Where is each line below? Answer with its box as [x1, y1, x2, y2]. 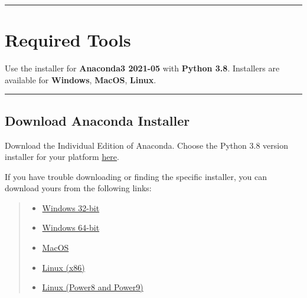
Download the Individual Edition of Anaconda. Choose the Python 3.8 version [5, 139, 288, 151]
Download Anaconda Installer [5, 111, 190, 129]
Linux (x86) [42, 261, 85, 273]
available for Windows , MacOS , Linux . [5, 73, 156, 86]
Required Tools [5, 28, 131, 52]
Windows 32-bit [42, 201, 100, 214]
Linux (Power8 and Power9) [42, 281, 143, 293]
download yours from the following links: [5, 182, 152, 194]
